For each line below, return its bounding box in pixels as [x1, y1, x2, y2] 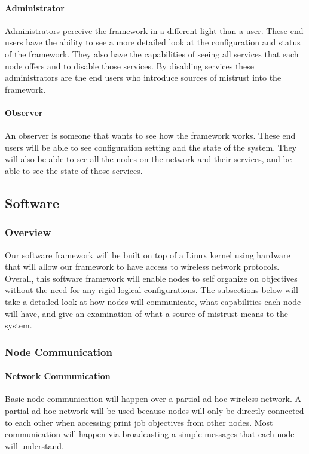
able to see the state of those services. [5, 164, 143, 176]
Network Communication [5, 370, 111, 382]
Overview [5, 225, 51, 240]
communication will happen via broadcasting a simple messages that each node [5, 428, 295, 440]
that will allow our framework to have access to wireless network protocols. [5, 260, 280, 273]
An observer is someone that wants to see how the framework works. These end [5, 129, 296, 142]
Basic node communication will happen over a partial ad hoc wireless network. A [5, 392, 302, 405]
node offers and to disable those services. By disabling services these [5, 59, 255, 72]
